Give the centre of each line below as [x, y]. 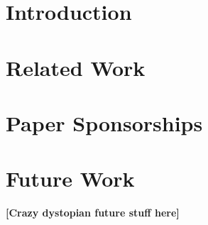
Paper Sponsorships [104, 122]
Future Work [70, 179]
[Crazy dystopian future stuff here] [93, 213]
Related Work [76, 67]
